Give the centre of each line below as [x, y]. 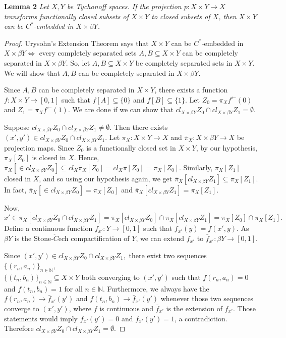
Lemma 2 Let [26, 6]
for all [73, 288]
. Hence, [87, 157]
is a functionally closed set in [131, 147]
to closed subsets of [181, 16]
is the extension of [194, 308]
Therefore [19, 328]
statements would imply [41, 318]
